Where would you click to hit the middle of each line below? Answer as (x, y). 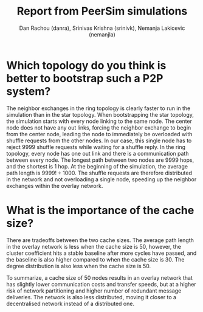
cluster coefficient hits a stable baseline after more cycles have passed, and (101, 253)
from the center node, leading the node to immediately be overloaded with (99, 134)
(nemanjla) (102, 34)
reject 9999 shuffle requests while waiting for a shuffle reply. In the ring (96, 147)
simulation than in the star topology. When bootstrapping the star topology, (100, 114)
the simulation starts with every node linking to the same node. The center (99, 121)
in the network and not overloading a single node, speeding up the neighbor (101, 179)
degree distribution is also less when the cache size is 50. (79, 266)
